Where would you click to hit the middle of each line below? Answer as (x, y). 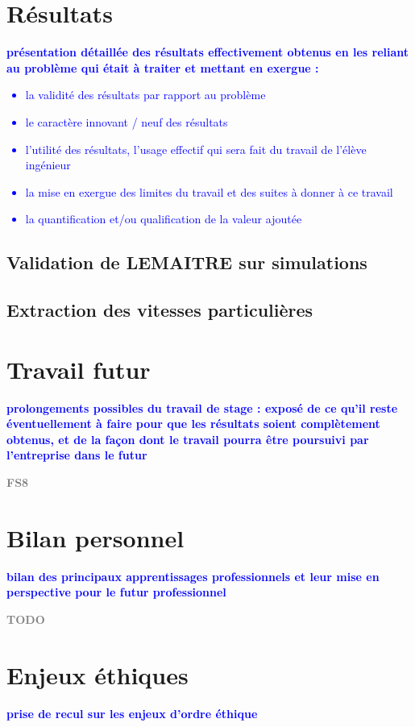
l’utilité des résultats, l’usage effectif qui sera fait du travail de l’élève (196, 149)
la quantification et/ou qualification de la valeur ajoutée (164, 219)
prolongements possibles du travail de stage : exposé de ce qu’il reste (202, 407)
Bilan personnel (95, 537)
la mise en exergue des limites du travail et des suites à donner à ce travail (209, 191)
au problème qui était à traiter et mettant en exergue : (163, 67)
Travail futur (79, 369)
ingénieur (48, 165)
